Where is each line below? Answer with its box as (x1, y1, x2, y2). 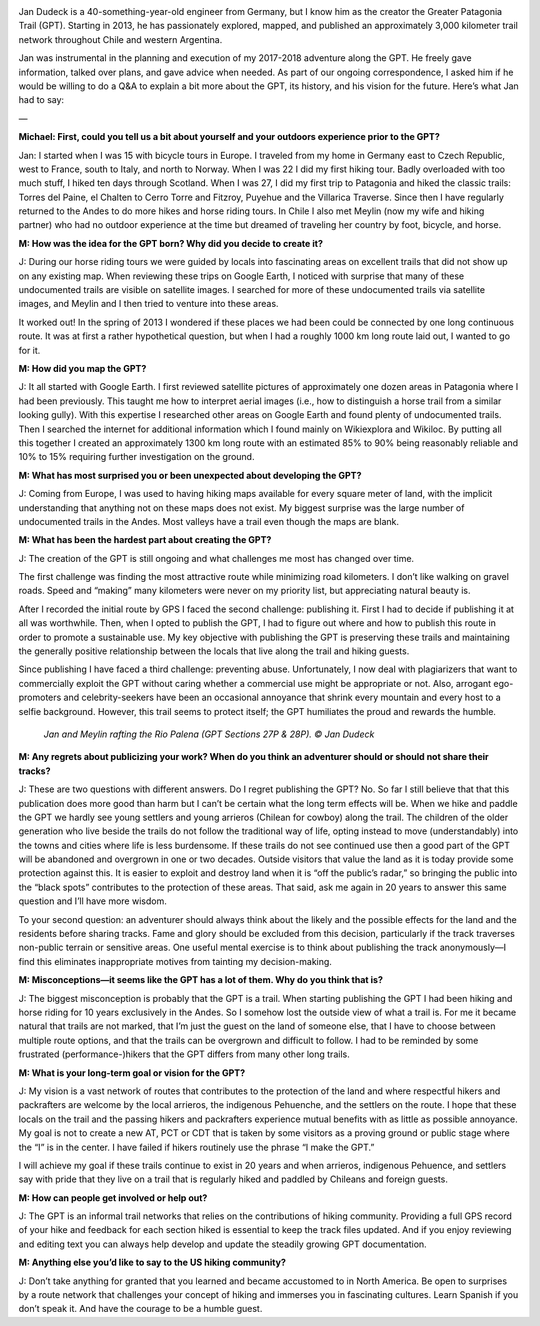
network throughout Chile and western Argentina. (18, 33, 223, 45)
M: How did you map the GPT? (18, 362, 147, 374)
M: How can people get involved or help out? (18, 1191, 208, 1204)
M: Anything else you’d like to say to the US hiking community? (18, 1256, 287, 1269)
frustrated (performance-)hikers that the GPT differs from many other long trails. (18, 1048, 350, 1060)
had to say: (18, 94, 65, 106)
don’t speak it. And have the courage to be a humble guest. (18, 1303, 263, 1315)
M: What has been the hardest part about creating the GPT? (18, 534, 272, 546)
